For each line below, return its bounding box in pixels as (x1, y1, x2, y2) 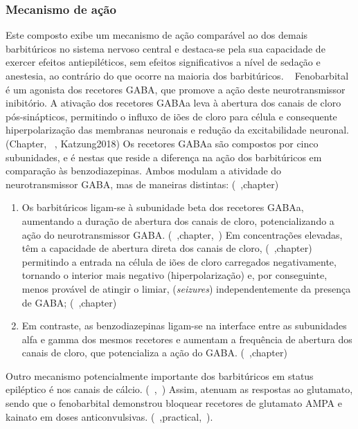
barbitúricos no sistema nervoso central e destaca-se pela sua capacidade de (6, 41, 325, 55)
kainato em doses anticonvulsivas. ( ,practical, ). (6, 409, 213, 423)
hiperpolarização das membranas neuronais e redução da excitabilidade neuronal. (6, 122, 349, 137)
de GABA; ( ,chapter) (21, 295, 117, 309)
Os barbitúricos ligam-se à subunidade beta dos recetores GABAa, (21, 200, 304, 214)
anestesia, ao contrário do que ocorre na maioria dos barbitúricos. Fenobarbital (6, 69, 349, 82)
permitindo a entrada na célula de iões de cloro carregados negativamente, (21, 254, 337, 268)
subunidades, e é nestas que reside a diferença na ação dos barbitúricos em (6, 149, 322, 164)
